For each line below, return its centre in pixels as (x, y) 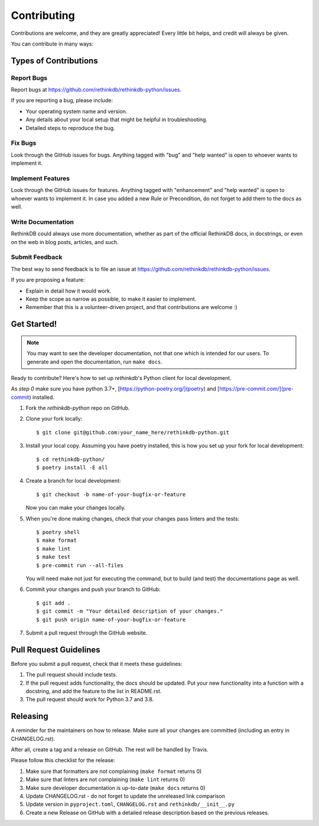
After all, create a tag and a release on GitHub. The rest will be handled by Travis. (110, 750)
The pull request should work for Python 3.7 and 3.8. (90, 700)
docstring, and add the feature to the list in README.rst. (94, 691)
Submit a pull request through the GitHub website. (87, 633)
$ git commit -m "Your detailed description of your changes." (130, 611)
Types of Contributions (54, 61)
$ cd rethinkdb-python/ (71, 459)
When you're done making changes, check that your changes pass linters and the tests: (133, 518)
